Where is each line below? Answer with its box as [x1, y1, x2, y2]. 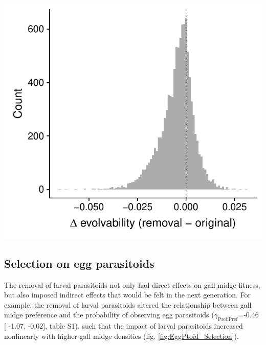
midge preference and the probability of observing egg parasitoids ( [4, 309, 214, 320]
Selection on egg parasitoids [4, 255, 154, 271]
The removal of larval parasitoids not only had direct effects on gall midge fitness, [4, 279, 260, 290]
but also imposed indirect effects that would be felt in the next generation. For [4, 289, 251, 300]
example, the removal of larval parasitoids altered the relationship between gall [4, 299, 252, 310]
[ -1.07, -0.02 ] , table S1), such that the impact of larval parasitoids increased [4, 320, 243, 331]
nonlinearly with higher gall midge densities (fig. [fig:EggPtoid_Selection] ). [4, 330, 239, 341]
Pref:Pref [218, 317, 238, 323]
